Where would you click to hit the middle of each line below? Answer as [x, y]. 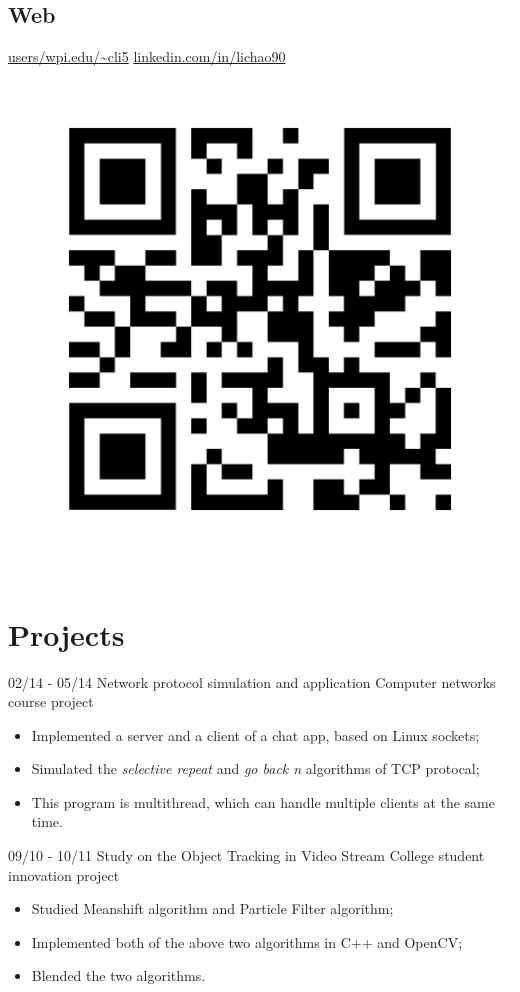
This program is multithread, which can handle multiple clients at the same [263, 801]
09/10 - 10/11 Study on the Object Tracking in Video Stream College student [246, 855]
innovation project [64, 874]
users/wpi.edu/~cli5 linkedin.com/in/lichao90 [147, 56]
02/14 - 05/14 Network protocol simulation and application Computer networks [252, 681]
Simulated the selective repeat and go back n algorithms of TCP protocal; [255, 768]
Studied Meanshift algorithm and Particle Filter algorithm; [212, 908]
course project [51, 701]
